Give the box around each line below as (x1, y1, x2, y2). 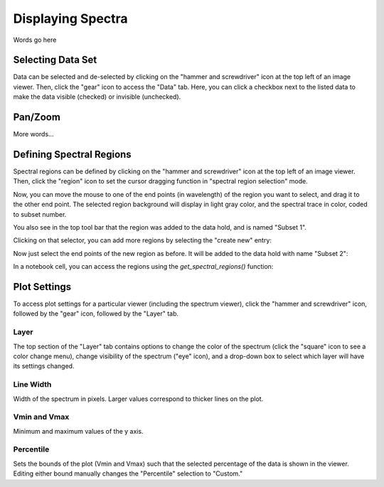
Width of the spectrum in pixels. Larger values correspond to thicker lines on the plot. (13, 395, 264, 403)
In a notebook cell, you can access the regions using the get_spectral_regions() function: (13, 262, 274, 271)
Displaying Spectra (13, 11, 128, 26)
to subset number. (13, 210, 67, 218)
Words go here (13, 36, 57, 44)
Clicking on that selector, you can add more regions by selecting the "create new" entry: (13, 236, 272, 245)
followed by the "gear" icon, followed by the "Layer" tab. (13, 309, 179, 318)
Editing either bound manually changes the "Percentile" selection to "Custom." (13, 469, 243, 478)
